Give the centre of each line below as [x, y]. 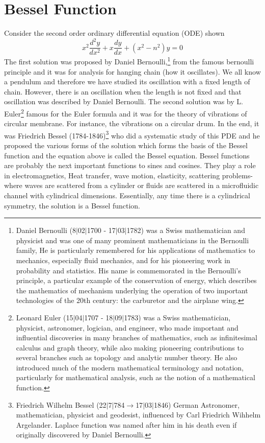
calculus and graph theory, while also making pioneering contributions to [130, 347]
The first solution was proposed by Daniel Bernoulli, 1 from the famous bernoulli [129, 61]
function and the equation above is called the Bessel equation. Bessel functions [127, 155]
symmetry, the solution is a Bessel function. [72, 205]
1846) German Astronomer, [196, 404]
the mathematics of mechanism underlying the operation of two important [132, 290]
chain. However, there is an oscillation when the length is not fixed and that [123, 91]
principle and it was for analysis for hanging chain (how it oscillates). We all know [132, 71]
